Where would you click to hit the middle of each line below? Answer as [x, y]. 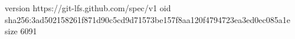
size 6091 [21, 31]
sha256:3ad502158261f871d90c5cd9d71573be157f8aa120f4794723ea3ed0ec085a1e [147, 19]
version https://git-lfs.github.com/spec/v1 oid [88, 8]
